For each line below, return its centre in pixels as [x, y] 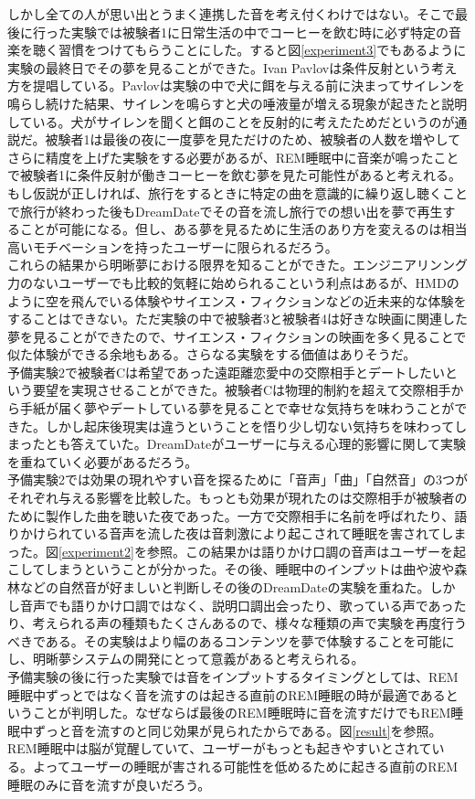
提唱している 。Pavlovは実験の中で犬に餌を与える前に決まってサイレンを [248, 85]
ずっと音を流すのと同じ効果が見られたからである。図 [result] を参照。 [237, 730]
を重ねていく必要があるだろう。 [103, 461]
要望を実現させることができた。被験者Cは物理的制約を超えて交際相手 [242, 390]
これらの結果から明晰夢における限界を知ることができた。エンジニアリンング [237, 265]
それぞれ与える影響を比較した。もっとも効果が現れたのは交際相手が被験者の [237, 498]
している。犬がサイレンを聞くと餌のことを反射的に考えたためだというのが [231, 121]
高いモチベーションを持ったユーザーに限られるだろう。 [173, 246]
